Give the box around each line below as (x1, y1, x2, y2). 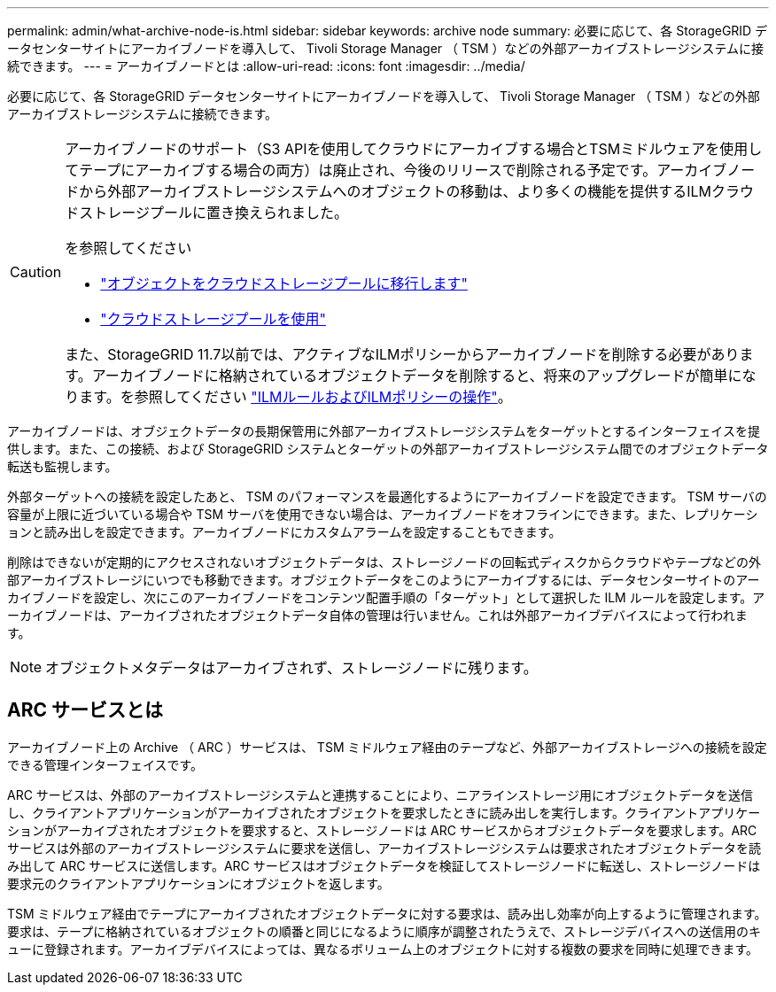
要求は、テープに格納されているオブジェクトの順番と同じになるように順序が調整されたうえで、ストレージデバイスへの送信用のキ (7, 923, 762, 939)
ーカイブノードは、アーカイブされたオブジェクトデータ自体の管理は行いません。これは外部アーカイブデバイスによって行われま (7, 608, 748, 623)
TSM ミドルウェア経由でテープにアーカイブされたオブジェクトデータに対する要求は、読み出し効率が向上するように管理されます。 (7, 905, 767, 921)
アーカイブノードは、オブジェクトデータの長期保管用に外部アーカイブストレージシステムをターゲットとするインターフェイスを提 (7, 423, 760, 438)
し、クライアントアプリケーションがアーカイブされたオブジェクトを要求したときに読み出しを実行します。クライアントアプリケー (7, 804, 761, 820)
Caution (10, 263, 62, 281)
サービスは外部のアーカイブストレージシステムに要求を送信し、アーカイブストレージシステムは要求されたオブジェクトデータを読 (7, 840, 761, 856)
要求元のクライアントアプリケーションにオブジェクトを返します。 (7, 875, 390, 891)
